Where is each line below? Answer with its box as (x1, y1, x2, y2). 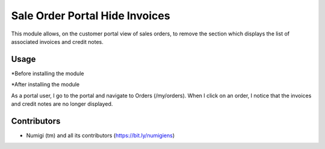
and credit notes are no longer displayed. (11, 100, 113, 108)
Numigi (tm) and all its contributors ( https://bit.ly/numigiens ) (26, 132, 175, 139)
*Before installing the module (11, 70, 84, 77)
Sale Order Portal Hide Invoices (11, 9, 171, 22)
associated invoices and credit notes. (11, 38, 104, 45)
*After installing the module (11, 81, 80, 88)
